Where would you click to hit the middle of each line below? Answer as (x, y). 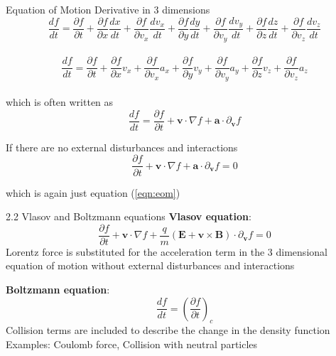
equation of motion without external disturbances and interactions (150, 265)
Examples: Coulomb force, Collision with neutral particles (132, 344)
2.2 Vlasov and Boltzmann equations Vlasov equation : (129, 216)
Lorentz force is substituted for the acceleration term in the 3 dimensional (167, 251)
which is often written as (60, 102)
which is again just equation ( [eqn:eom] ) (93, 192)
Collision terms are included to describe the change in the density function (168, 330)
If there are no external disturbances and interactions (122, 147)
